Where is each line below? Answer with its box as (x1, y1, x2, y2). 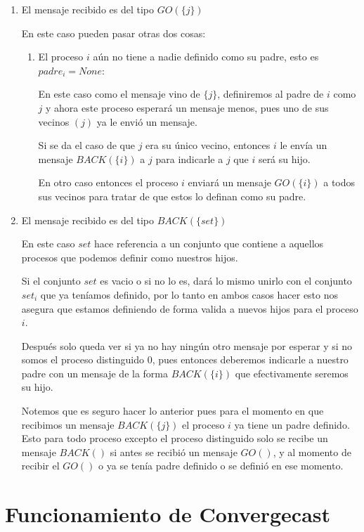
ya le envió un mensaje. (96, 114, 197, 129)
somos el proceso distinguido (21, 352, 144, 367)
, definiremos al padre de (217, 86, 324, 101)
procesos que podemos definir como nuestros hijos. (21, 249, 238, 264)
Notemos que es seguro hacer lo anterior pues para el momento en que (21, 403, 324, 418)
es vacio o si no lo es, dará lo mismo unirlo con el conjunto (100, 273, 352, 288)
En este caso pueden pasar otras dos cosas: (21, 25, 206, 40)
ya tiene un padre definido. (234, 417, 350, 432)
